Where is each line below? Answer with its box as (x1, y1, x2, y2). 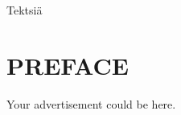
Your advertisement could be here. (6, 95, 176, 112)
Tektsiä (6, 2, 43, 18)
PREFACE (6, 48, 129, 81)
